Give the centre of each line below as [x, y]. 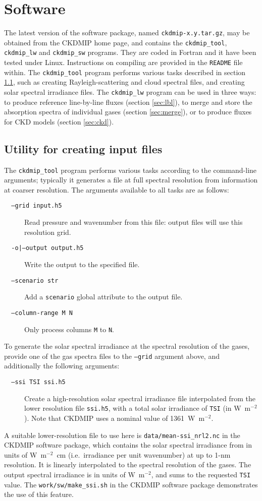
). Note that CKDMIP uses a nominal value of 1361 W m [115, 418]
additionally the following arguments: [62, 366]
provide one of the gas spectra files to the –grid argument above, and [112, 356]
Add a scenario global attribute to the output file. [103, 297]
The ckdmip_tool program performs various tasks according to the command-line [130, 170]
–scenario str [35, 280]
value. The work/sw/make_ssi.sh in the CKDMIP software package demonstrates [131, 484]
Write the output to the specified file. [82, 264]
